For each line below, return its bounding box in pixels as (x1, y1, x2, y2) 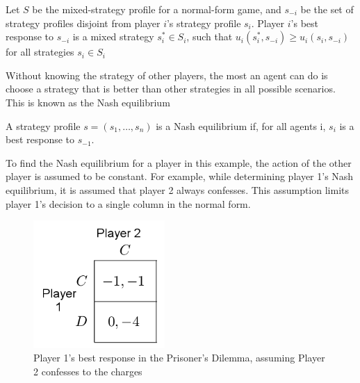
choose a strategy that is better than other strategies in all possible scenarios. (6, 81, 336, 96)
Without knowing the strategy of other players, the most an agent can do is (6, 67, 328, 82)
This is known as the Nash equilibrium (6, 95, 170, 109)
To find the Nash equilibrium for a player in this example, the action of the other (6, 155, 352, 170)
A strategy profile (6, 118, 81, 133)
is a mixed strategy (72, 29, 154, 44)
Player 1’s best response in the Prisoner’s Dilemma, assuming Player (33, 350, 325, 365)
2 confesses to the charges (33, 364, 142, 378)
